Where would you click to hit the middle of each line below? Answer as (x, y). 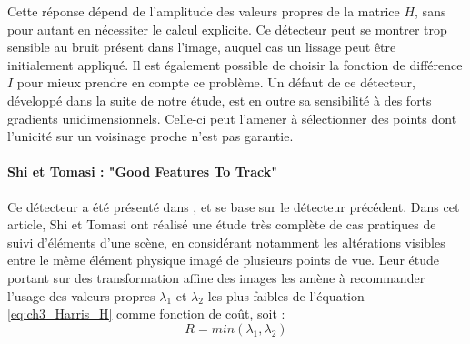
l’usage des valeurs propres (81, 295)
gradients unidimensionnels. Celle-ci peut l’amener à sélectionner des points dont (232, 118)
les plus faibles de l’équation (286, 295)
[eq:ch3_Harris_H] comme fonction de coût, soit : (146, 314)
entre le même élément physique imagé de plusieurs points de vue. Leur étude (224, 260)
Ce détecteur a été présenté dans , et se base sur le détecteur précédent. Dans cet (234, 206)
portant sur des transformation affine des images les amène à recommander (216, 277)
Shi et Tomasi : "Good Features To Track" (143, 172)
